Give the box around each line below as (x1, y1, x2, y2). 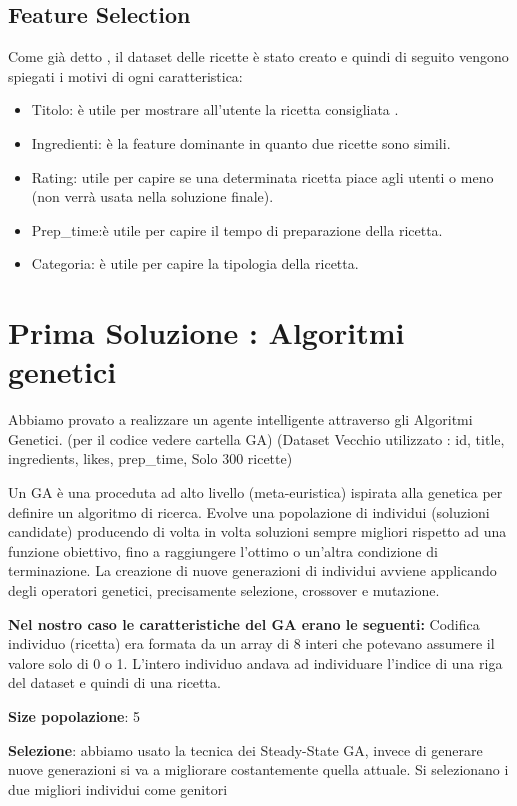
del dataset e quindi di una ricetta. (8, 672, 221, 693)
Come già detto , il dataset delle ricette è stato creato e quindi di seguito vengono (8, 46, 509, 67)
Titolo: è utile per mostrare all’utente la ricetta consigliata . (31, 99, 399, 120)
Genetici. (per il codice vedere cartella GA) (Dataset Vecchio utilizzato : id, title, (8, 428, 505, 449)
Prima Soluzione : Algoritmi (8, 312, 405, 353)
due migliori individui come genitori (8, 778, 228, 799)
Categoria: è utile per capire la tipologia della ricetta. (31, 253, 359, 274)
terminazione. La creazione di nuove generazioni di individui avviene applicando (8, 560, 497, 581)
